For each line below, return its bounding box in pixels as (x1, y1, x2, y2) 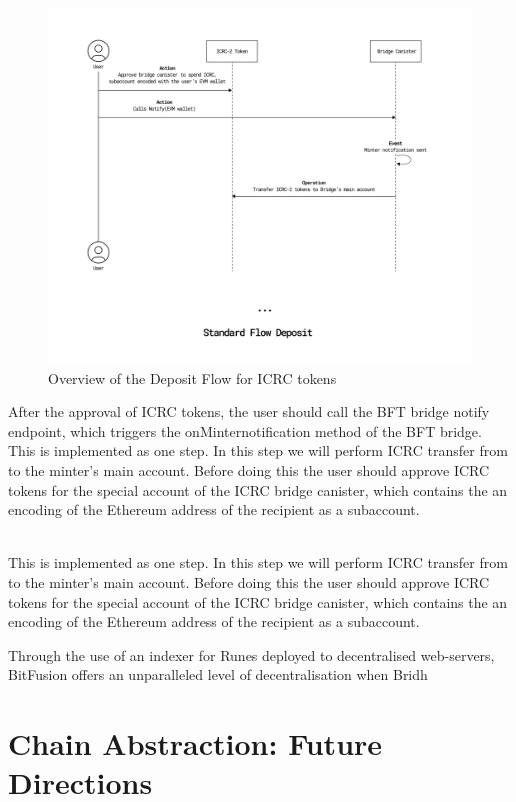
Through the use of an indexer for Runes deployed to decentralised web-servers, (8, 644, 495, 665)
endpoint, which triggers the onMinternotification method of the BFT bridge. (8, 420, 482, 441)
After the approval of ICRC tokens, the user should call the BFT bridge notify (8, 401, 490, 422)
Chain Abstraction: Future (8, 723, 383, 764)
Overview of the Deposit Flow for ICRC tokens (48, 367, 337, 388)
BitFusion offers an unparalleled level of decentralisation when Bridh (8, 664, 428, 685)
